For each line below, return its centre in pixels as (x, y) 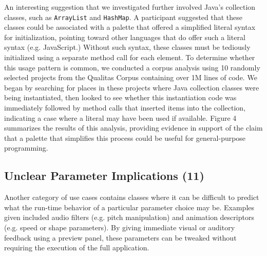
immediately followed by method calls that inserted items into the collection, (125, 107)
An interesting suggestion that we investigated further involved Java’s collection (130, 7)
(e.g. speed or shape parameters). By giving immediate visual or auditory (120, 227)
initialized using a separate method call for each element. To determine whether (130, 57)
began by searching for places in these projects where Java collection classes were (132, 87)
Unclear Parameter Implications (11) (104, 176)
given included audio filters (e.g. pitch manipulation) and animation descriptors (129, 217)
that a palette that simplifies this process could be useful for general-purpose (125, 138)
